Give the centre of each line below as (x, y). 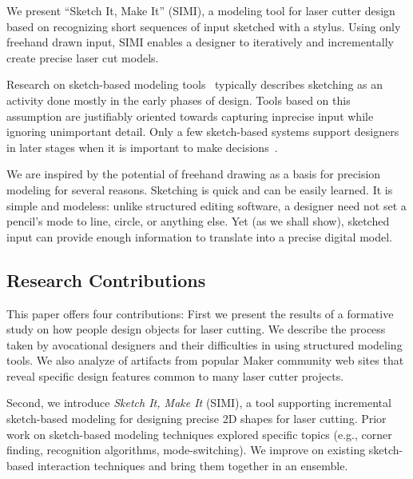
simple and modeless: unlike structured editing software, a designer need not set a (206, 205)
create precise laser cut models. (83, 57)
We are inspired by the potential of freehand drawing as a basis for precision (194, 174)
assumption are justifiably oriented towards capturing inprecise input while (190, 116)
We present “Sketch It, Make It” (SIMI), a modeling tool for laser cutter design (201, 10)
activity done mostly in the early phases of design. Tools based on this (179, 100)
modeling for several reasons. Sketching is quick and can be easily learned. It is (200, 189)
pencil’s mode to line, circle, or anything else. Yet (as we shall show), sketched (198, 221)
